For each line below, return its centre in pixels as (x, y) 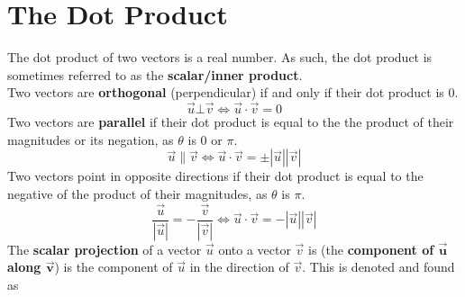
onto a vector (255, 249)
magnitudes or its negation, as (91, 139)
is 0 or (205, 139)
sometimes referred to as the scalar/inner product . (155, 74)
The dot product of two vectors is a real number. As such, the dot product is (220, 57)
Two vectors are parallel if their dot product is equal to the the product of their (231, 122)
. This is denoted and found (378, 267)
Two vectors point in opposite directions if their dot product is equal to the (215, 176)
